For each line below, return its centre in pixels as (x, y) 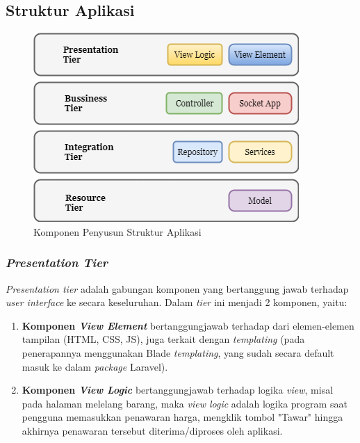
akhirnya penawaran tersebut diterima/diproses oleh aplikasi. (152, 430)
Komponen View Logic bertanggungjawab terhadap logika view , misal (178, 390)
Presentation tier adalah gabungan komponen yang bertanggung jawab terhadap (177, 288)
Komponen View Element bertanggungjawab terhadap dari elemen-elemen (188, 325)
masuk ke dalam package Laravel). (95, 366)
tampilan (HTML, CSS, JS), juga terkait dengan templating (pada (163, 339)
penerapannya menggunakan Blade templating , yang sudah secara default (178, 352)
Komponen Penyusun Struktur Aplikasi (117, 231)
